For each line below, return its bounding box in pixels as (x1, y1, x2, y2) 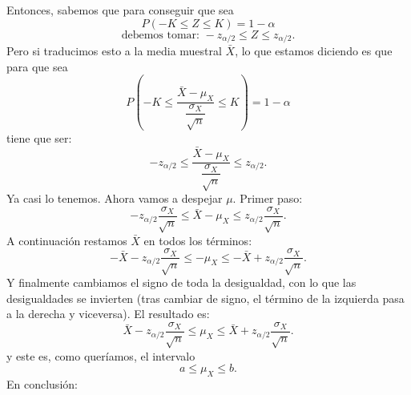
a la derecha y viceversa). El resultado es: (6, 305, 210, 322)
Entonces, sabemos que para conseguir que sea (6, 2, 234, 18)
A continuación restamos (6, 232, 127, 248)
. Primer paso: (232, 190, 303, 207)
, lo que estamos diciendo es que (235, 42, 393, 59)
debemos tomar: (121, 29, 199, 41)
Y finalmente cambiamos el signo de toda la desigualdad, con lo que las (6, 273, 357, 290)
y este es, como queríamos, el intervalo (6, 347, 195, 364)
